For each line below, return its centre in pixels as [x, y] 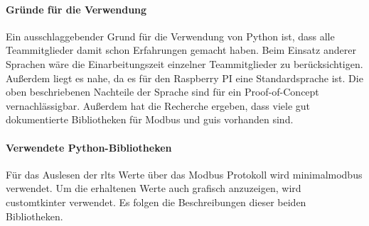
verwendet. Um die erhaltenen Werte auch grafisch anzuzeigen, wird [154, 188]
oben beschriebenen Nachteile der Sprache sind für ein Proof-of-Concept [162, 92]
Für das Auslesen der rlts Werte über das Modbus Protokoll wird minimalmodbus [184, 174]
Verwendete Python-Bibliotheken [89, 147]
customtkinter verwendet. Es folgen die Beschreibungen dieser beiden [156, 202]
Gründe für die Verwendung [76, 9]
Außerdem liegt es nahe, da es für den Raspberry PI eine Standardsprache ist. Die [184, 78]
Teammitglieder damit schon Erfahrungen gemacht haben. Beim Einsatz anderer [181, 50]
